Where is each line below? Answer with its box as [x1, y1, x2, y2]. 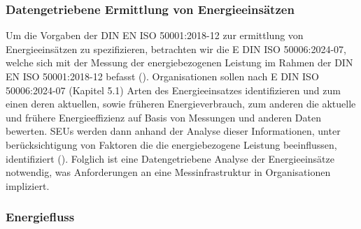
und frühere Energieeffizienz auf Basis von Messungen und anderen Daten [6, 110, 322, 124]
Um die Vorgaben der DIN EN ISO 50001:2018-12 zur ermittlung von [6, 28, 304, 43]
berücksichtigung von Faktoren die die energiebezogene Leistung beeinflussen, [6, 137, 337, 152]
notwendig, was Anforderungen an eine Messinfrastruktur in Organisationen [6, 165, 331, 179]
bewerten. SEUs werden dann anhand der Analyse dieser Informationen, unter [6, 124, 341, 138]
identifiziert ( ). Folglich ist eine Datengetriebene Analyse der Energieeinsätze [6, 151, 334, 165]
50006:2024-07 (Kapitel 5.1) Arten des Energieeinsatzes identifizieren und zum [6, 82, 341, 97]
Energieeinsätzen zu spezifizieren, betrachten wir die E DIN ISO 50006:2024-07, [6, 41, 346, 56]
